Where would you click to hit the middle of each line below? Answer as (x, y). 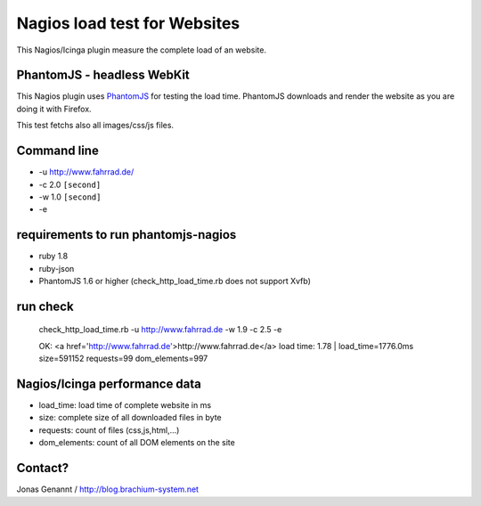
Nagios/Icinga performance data (109, 384)
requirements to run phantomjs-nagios (126, 235)
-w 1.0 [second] (70, 197)
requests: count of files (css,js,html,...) (109, 430)
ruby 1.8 (53, 256)
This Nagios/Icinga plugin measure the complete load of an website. (142, 50)
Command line (58, 151)
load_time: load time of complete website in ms (125, 405)
